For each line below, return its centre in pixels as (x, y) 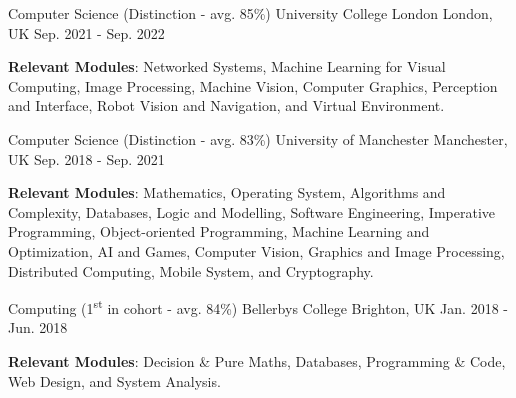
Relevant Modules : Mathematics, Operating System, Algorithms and (227, 192)
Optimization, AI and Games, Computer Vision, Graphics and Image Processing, (256, 250)
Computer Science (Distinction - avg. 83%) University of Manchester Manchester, (258, 138)
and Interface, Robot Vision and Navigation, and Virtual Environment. (226, 105)
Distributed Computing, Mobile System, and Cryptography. (191, 270)
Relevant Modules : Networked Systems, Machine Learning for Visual (227, 66)
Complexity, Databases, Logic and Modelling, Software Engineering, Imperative (252, 211)
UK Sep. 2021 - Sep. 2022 (86, 32)
